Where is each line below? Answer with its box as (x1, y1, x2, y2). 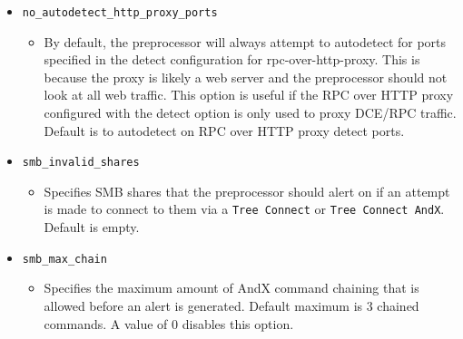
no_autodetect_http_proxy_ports (22, 6, 218, 19)
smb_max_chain (22, 252, 107, 266)
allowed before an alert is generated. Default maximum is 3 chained (44, 295, 419, 315)
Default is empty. (44, 218, 140, 237)
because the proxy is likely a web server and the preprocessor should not (44, 67, 448, 86)
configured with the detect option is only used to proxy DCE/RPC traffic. (44, 103, 457, 122)
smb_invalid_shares (22, 156, 140, 169)
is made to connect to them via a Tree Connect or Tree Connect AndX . (44, 199, 445, 218)
